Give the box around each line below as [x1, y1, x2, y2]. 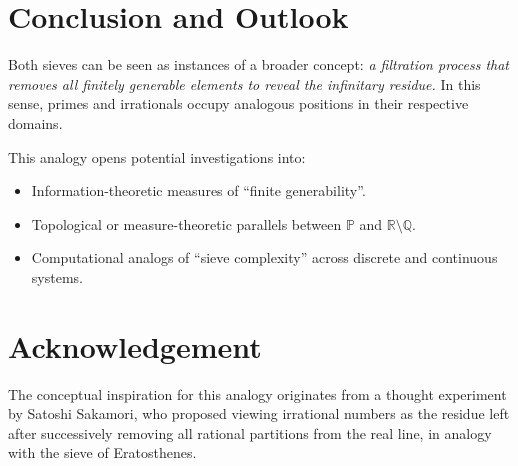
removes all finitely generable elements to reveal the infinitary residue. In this [8, 73, 481, 94]
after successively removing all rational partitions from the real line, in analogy [8, 422, 492, 443]
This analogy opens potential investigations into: [8, 146, 306, 167]
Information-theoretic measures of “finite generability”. [31, 180, 366, 201]
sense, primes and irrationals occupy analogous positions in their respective [8, 93, 469, 114]
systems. [31, 266, 83, 287]
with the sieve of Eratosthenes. [8, 442, 197, 463]
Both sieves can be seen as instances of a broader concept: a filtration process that [8, 54, 510, 75]
